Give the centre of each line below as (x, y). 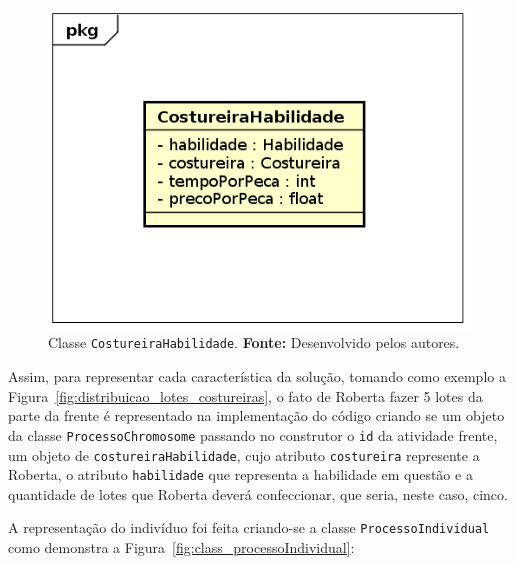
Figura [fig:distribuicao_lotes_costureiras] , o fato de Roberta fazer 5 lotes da (245, 395)
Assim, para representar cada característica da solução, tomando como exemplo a (257, 376)
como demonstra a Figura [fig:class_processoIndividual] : (181, 547)
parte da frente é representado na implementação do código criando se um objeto (256, 415)
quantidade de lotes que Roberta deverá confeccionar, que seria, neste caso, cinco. (258, 493)
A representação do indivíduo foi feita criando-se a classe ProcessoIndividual (249, 527)
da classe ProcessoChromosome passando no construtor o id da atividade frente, (253, 434)
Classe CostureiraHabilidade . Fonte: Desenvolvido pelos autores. (254, 342)
